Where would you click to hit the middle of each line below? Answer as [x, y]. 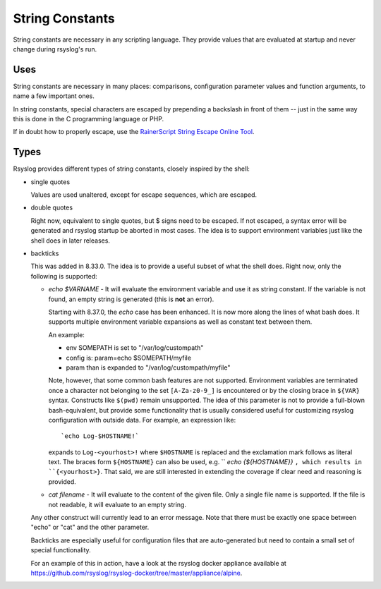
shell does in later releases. [71, 241]
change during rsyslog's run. [55, 49]
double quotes [52, 207]
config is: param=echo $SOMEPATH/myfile [129, 358]
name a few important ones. [54, 96]
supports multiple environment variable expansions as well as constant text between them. [180, 322]
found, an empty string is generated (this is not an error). [131, 299]
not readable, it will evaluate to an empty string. [117, 504]
